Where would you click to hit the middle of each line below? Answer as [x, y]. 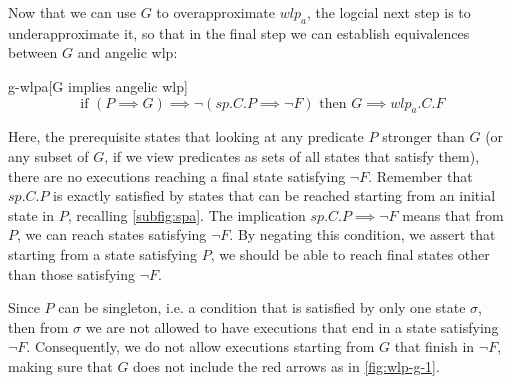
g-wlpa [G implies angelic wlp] [98, 85]
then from [38, 326]
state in [31, 214]
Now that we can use [72, 12]
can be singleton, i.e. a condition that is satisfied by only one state [262, 307]
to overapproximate [216, 12]
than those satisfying [72, 273]
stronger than [423, 136]
